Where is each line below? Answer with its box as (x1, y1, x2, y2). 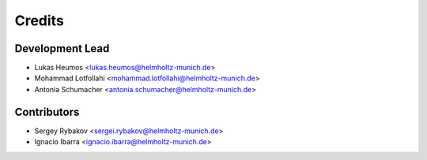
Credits (14, 12, 65, 29)
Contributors (14, 105, 80, 118)
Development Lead (14, 42, 110, 55)
